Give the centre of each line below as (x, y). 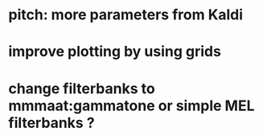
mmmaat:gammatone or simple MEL (131, 105)
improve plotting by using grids (115, 52)
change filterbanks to (82, 88)
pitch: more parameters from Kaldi (126, 15)
